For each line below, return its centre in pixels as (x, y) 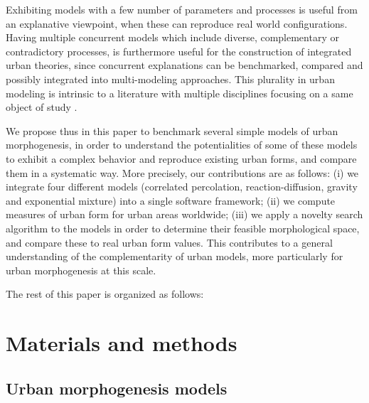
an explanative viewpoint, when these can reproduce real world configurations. (177, 23)
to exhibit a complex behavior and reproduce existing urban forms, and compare (181, 158)
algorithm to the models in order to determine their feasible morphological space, (183, 228)
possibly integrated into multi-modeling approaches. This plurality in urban (170, 79)
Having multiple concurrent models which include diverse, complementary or (172, 37)
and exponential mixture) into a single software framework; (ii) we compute (171, 200)
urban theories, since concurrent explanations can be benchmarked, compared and (184, 65)
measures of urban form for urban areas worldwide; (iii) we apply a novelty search (184, 214)
